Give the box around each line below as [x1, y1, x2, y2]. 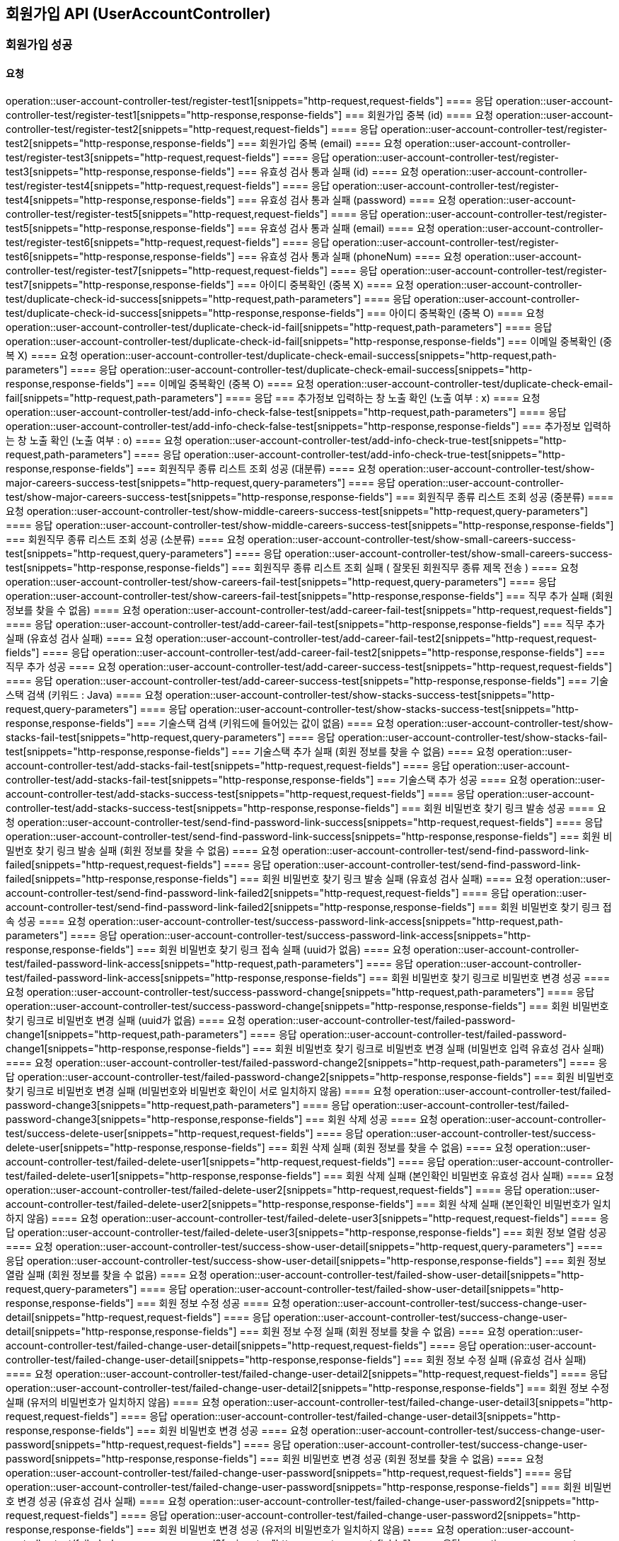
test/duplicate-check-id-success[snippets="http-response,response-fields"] [6, 306, 364, 319]
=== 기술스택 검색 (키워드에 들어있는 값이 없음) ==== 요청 [136, 716, 395, 729]
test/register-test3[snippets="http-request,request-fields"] [6, 151, 279, 163]
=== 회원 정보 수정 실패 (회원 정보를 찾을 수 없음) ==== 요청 [239, 1325, 506, 1337]
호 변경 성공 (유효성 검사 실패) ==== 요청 [6, 1494, 187, 1507]
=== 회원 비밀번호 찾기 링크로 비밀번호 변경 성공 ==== [369, 971, 611, 984]
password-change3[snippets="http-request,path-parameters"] [6, 1098, 300, 1111]
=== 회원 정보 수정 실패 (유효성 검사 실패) [403, 1353, 586, 1366]
